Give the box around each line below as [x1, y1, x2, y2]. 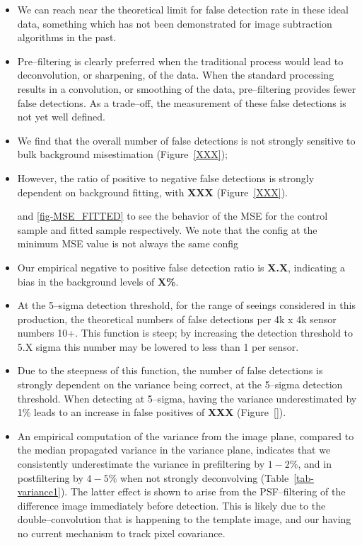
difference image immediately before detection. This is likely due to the [17, 498, 326, 512]
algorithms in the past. [17, 30, 117, 45]
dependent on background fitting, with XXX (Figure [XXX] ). [17, 184, 288, 199]
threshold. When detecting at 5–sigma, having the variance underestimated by [17, 391, 357, 405]
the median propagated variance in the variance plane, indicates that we [17, 442, 331, 457]
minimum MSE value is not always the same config [17, 236, 239, 251]
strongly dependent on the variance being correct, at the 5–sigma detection [17, 377, 343, 392]
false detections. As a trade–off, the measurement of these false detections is [17, 95, 346, 110]
